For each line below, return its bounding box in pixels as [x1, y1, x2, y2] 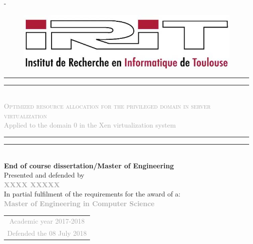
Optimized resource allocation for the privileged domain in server [4, 101, 211, 111]
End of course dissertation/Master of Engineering [4, 160, 174, 170]
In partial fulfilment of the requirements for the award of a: [4, 189, 181, 199]
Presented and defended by [4, 170, 85, 180]
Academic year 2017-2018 [9, 216, 85, 226]
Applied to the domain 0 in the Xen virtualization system [4, 120, 176, 130]
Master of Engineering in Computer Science [4, 198, 155, 209]
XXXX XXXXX [4, 179, 60, 189]
